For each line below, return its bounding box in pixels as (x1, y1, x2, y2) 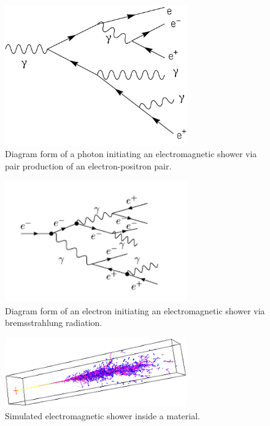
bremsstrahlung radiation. (5, 316, 102, 329)
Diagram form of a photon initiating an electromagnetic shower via (5, 147, 257, 160)
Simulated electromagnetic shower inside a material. (5, 409, 200, 422)
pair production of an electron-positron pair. (5, 159, 172, 172)
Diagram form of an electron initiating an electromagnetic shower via (5, 304, 265, 317)
